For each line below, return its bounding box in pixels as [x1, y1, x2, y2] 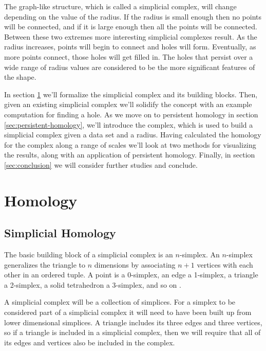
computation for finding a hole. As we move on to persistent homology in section [4, 109, 258, 119]
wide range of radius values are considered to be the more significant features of [4, 61, 255, 72]
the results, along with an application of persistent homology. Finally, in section [4, 149, 255, 160]
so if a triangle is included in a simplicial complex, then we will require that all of [4, 327, 261, 338]
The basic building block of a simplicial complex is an [4, 249, 173, 260]
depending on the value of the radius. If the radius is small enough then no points [4, 11, 262, 22]
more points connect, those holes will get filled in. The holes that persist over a [4, 51, 253, 62]
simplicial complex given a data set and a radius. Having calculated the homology [4, 129, 261, 140]
